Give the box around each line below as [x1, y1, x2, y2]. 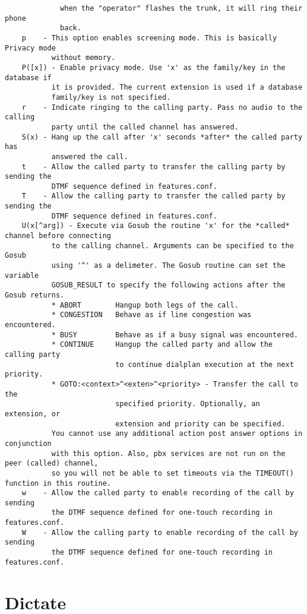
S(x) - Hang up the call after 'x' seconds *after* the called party [21, 132, 303, 141]
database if [5, 73, 52, 82]
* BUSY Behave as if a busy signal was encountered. [51, 330, 298, 339]
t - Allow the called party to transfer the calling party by [21, 162, 286, 171]
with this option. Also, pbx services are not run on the [51, 449, 286, 458]
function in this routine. [5, 479, 111, 488]
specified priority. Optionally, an [115, 400, 260, 409]
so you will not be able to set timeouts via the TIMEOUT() [51, 469, 294, 477]
